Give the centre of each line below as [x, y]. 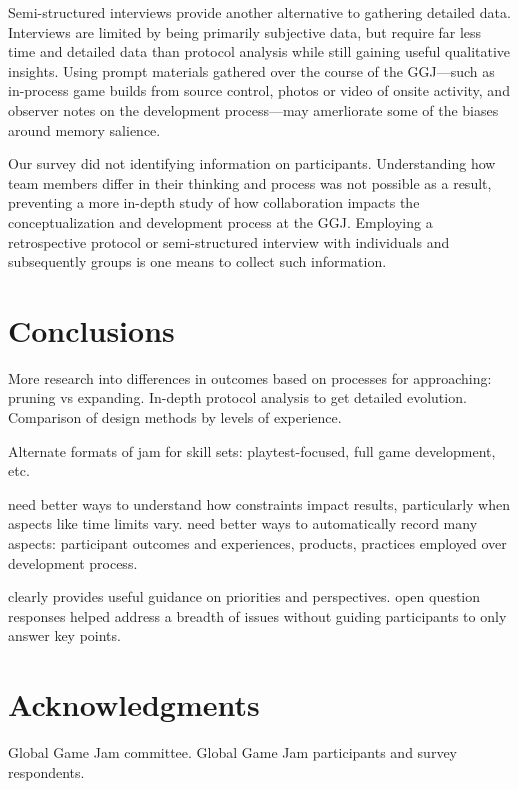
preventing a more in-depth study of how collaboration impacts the [214, 202]
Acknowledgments [134, 704]
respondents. [46, 771]
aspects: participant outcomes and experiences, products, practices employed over [257, 543]
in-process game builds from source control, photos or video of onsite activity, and [259, 90]
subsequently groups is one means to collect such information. [197, 261]
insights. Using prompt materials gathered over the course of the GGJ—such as [251, 70]
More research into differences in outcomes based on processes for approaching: [250, 377]
